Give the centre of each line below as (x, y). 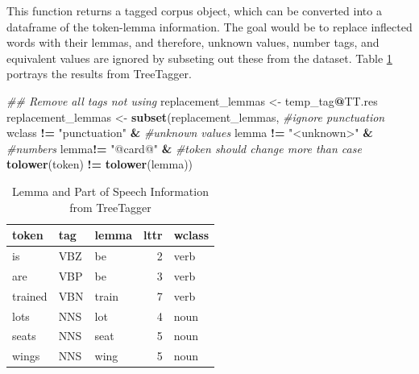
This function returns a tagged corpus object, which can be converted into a (194, 10)
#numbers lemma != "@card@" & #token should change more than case (184, 148)
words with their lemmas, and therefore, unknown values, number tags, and (193, 42)
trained (30, 295)
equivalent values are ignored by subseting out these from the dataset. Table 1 (199, 58)
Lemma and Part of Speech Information (110, 191)
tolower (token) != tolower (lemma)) (100, 164)
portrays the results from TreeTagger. (99, 74)
